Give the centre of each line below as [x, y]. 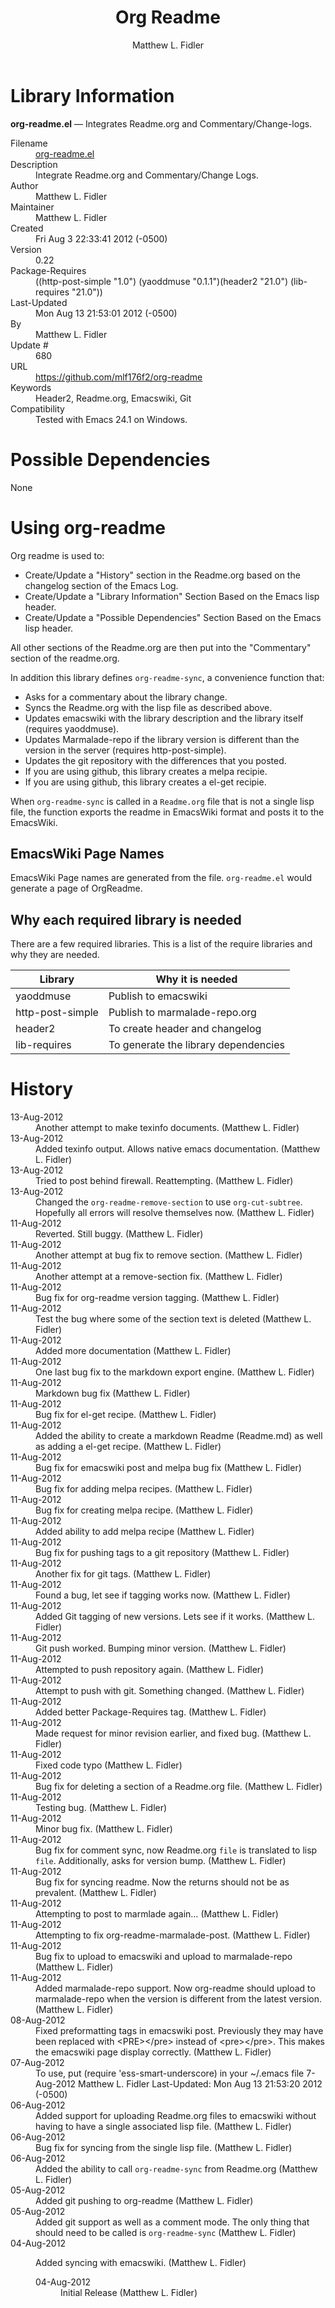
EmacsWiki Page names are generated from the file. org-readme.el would [161, 878]
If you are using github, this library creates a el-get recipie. [145, 782]
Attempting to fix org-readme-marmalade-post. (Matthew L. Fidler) [173, 1935]
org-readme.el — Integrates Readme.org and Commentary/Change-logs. [161, 123]
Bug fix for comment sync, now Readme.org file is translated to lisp [176, 1850]
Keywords [31, 387]
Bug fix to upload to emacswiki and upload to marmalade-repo [164, 1957]
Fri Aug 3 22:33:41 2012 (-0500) [101, 238]
